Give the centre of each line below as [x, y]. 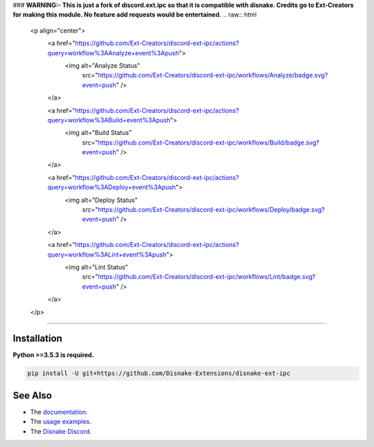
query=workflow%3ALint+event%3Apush [107, 254]
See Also [32, 395]
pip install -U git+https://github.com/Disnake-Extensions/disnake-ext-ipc [159, 373]
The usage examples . [61, 421]
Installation [37, 339]
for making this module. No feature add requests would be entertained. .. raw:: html [135, 15]
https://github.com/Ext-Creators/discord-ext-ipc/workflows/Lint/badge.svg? [207, 277]
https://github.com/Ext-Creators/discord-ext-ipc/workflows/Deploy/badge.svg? [212, 210]
